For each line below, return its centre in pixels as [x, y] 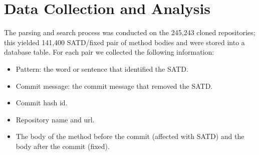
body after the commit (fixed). [63, 146]
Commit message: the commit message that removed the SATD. [114, 86]
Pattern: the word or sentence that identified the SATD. [102, 68]
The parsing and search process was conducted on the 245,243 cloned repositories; [130, 32]
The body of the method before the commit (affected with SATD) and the [130, 136]
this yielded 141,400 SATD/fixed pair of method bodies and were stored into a [124, 42]
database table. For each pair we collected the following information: [109, 52]
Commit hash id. [42, 103]
